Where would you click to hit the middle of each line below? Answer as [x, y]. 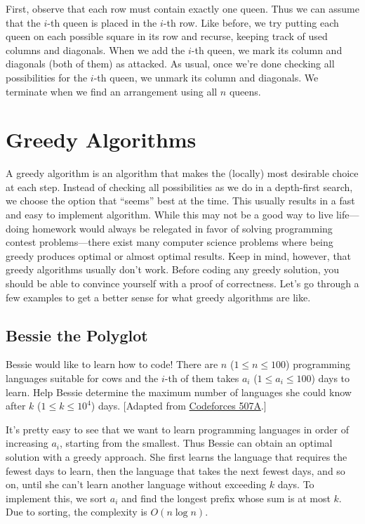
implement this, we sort [57, 498]
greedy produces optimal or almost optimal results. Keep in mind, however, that [179, 255]
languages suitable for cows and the [82, 378]
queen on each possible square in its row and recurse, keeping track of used [167, 36]
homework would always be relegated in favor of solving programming [182, 228]
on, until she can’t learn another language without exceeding [136, 484]
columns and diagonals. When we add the [95, 50]
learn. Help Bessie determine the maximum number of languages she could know [179, 392]
